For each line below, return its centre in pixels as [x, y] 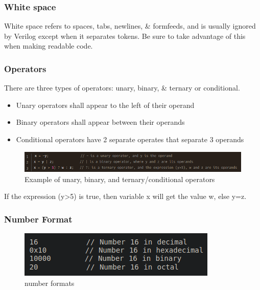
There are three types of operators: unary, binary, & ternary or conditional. [122, 88]
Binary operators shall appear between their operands [100, 122]
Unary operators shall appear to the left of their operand [105, 105]
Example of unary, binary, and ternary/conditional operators [120, 179]
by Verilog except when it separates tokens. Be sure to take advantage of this [125, 36]
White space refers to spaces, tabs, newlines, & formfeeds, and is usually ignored [130, 26]
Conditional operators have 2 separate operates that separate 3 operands [130, 139]
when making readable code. [49, 46]
